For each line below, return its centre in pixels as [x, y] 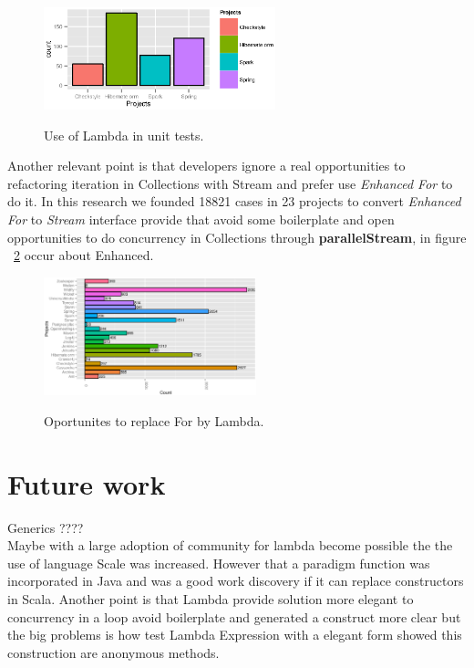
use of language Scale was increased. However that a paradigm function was [219, 563]
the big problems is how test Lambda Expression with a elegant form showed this [235, 635]
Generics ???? [46, 527]
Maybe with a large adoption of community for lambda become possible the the [230, 545]
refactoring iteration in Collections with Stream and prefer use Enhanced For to [230, 183]
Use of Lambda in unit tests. [124, 135]
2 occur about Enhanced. [84, 255]
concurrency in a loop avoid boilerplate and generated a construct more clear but [234, 616]
